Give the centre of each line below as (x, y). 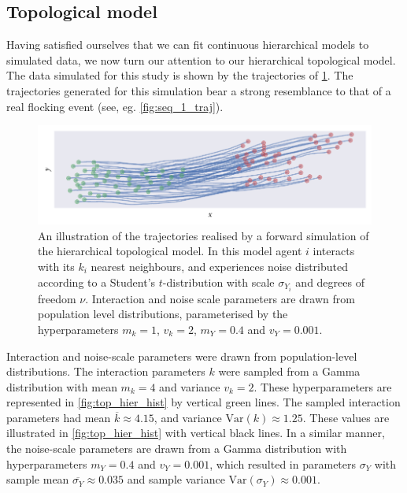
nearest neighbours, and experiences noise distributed (220, 267)
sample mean (38, 479)
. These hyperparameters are (323, 386)
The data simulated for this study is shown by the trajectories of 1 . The (180, 75)
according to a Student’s (97, 282)
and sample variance (176, 479)
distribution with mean (62, 386)
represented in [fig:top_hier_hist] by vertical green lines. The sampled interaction (203, 402)
